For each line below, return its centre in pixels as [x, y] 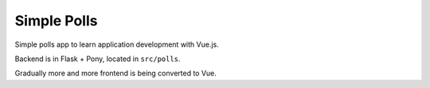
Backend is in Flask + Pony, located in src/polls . [98, 59]
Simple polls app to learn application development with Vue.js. [117, 44]
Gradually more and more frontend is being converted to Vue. [115, 73]
